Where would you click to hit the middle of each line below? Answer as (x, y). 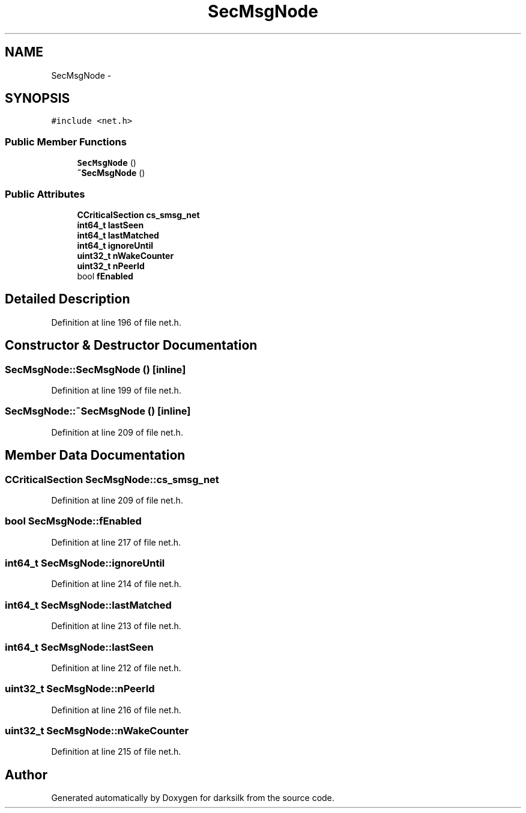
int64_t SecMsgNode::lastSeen (79, 647)
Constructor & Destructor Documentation (131, 346)
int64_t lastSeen (110, 225)
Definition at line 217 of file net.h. (116, 542)
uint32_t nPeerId (111, 266)
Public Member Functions (66, 142)
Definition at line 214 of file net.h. (116, 584)
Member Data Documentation (95, 455)
